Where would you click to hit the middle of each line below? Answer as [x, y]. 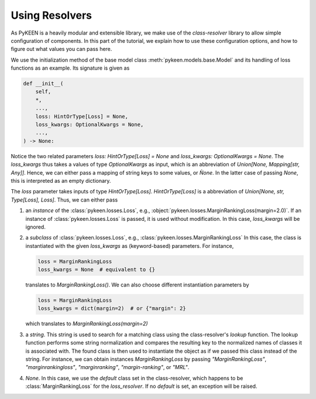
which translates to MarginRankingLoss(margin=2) [87, 324]
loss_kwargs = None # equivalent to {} [96, 270]
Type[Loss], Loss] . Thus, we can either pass [64, 200]
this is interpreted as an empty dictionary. [61, 180]
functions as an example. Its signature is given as [70, 68]
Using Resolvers [51, 15]
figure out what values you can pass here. [61, 49]
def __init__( [43, 84]
